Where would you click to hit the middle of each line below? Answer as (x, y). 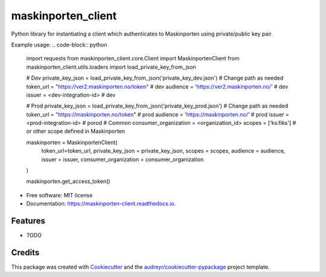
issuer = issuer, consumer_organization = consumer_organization (123, 159)
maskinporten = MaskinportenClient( (72, 142)
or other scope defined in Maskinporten (76, 131)
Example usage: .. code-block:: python (59, 45)
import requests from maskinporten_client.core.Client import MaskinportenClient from (133, 59)
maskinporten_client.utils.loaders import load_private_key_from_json (111, 67)
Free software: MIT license (59, 195)
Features (28, 221)
